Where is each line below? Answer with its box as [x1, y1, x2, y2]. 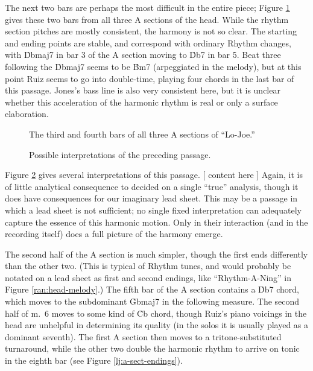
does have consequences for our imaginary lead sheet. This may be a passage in [5, 192, 298, 205]
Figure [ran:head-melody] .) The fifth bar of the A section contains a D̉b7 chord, [5, 283, 300, 296]
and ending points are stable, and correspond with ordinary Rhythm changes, [5, 36, 291, 49]
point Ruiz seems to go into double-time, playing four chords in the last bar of [5, 72, 294, 84]
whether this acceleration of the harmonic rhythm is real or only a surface [5, 95, 278, 108]
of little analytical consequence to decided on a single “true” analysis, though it [5, 180, 299, 192]
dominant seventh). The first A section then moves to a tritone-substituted [5, 330, 282, 343]
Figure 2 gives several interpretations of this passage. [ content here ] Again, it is [5, 168, 303, 181]
